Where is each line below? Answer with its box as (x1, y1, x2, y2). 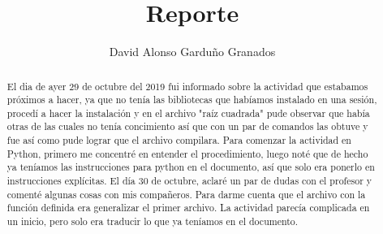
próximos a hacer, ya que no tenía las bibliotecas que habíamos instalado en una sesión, (6, 93, 377, 106)
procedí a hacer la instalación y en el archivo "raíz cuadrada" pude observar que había (6, 106, 370, 119)
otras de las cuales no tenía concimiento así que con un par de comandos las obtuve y (6, 119, 368, 133)
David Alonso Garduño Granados (109, 43, 276, 60)
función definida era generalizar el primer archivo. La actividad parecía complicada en (6, 201, 370, 214)
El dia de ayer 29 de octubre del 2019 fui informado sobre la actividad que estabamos (6, 79, 368, 93)
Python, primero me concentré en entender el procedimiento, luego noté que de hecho (6, 146, 368, 160)
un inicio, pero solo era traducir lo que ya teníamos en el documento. (6, 214, 299, 228)
